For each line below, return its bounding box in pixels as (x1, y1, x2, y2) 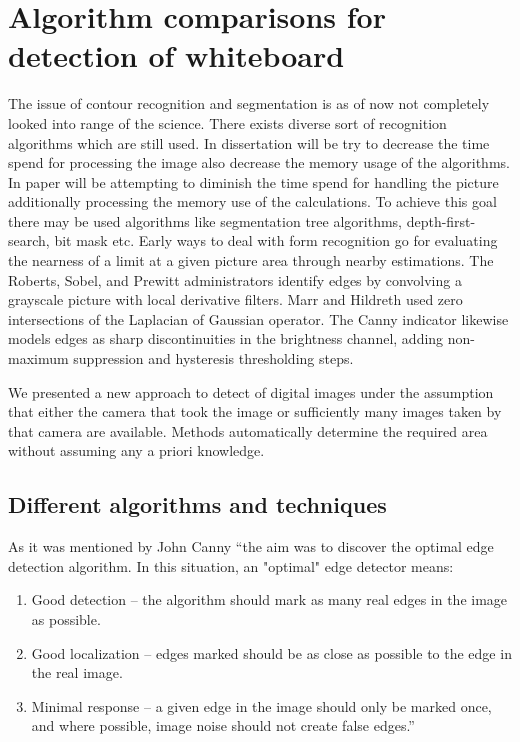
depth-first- (406, 210, 476, 231)
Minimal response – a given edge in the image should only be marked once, (31, 695, 492, 716)
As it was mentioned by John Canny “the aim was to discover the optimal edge (8, 536, 494, 557)
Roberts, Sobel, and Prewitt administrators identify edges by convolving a (8, 269, 462, 290)
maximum (8, 348, 69, 369)
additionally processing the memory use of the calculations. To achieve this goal (8, 191, 497, 212)
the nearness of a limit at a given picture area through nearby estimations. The (8, 250, 494, 271)
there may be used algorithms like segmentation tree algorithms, (8, 210, 402, 231)
